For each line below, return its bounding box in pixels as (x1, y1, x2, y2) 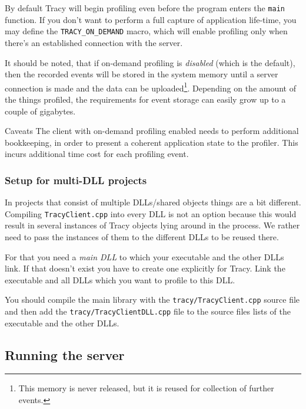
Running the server (5, 345, 125, 364)
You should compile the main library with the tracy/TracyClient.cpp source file (5, 293, 300, 306)
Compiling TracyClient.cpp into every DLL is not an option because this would (5, 207, 297, 220)
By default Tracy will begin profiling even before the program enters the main (5, 2, 285, 14)
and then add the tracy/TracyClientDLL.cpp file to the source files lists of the (5, 305, 291, 317)
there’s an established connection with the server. (5, 36, 183, 48)
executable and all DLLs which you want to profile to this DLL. (5, 273, 235, 286)
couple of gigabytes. (5, 104, 76, 117)
